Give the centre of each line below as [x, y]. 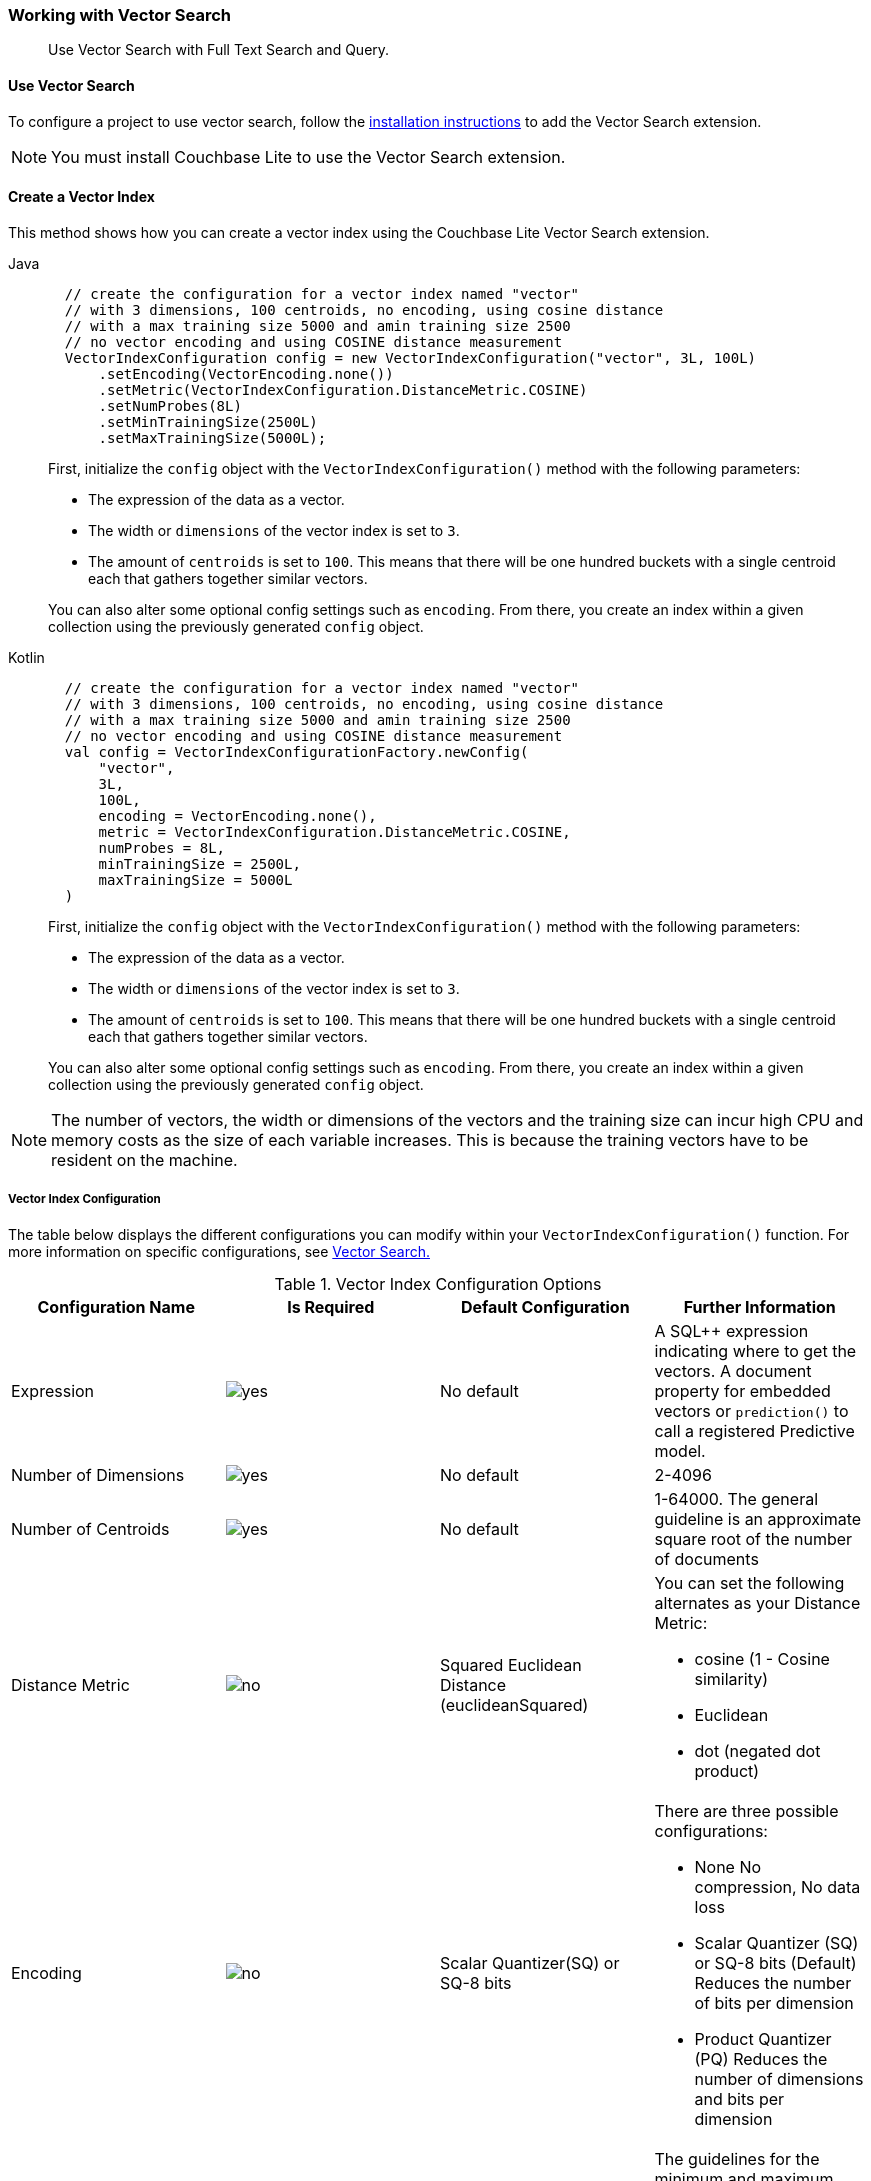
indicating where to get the [755, 1350]
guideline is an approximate [758, 1518]
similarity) [731, 1678]
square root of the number [753, 1538]
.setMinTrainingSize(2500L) [208, 421]
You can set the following [749, 1582]
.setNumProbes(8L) [170, 405]
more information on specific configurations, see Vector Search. [219, 1251]
